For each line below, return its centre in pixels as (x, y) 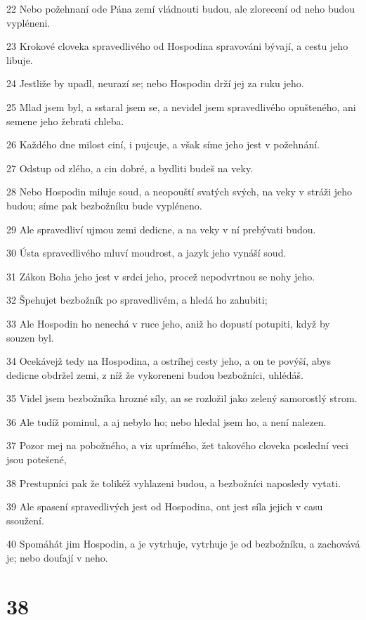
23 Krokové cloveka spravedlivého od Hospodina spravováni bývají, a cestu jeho (177, 46)
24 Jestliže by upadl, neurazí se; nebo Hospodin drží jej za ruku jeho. (155, 83)
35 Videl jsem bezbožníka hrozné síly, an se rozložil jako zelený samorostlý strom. (182, 398)
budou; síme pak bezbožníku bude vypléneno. (104, 205)
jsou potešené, (37, 459)
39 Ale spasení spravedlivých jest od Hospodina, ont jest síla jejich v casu (165, 506)
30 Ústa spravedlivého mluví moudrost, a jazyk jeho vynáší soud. (146, 253)
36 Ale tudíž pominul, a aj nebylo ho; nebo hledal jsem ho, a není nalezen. (166, 421)
